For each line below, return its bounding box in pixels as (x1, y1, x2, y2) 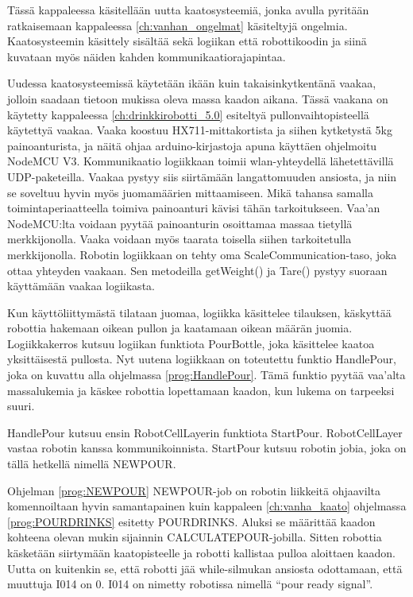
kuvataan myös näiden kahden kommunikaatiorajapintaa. (7, 48, 286, 64)
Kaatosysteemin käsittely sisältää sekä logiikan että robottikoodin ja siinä (7, 33, 367, 49)
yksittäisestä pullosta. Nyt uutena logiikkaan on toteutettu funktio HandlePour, (7, 351, 396, 367)
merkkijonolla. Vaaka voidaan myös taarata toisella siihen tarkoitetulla (7, 231, 352, 247)
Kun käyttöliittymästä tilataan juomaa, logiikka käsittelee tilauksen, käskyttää (7, 304, 392, 320)
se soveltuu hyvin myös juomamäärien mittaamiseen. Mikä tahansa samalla (7, 184, 373, 200)
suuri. (7, 397, 35, 414)
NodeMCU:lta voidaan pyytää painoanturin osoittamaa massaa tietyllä (7, 215, 353, 231)
